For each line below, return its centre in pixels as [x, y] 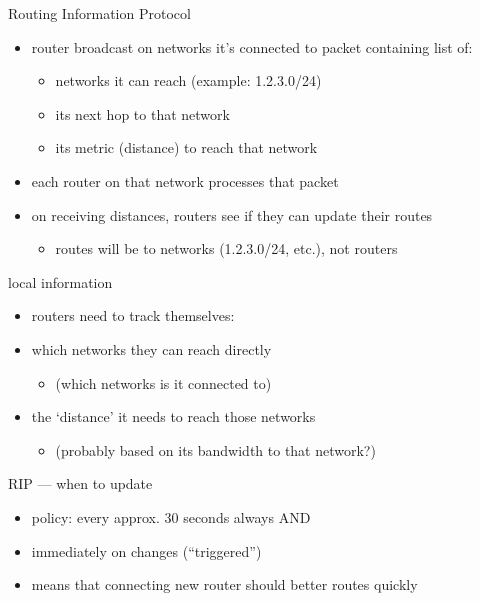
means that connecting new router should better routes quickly [224, 584]
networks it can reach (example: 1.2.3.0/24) [188, 80]
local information [60, 281]
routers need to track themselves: [133, 315]
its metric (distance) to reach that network [186, 147]
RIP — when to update [80, 483]
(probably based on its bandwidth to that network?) [215, 449]
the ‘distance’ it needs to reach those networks [173, 416]
